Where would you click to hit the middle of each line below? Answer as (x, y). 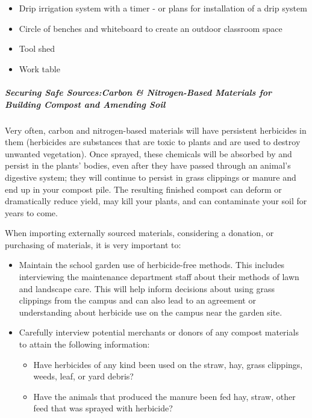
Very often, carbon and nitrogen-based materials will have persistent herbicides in (156, 130)
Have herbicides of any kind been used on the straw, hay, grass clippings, (168, 364)
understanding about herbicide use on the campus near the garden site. (151, 312)
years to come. (31, 212)
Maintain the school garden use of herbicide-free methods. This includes (152, 265)
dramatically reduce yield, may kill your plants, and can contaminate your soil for (156, 201)
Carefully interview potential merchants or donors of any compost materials (159, 332)
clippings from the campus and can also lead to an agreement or (137, 300)
